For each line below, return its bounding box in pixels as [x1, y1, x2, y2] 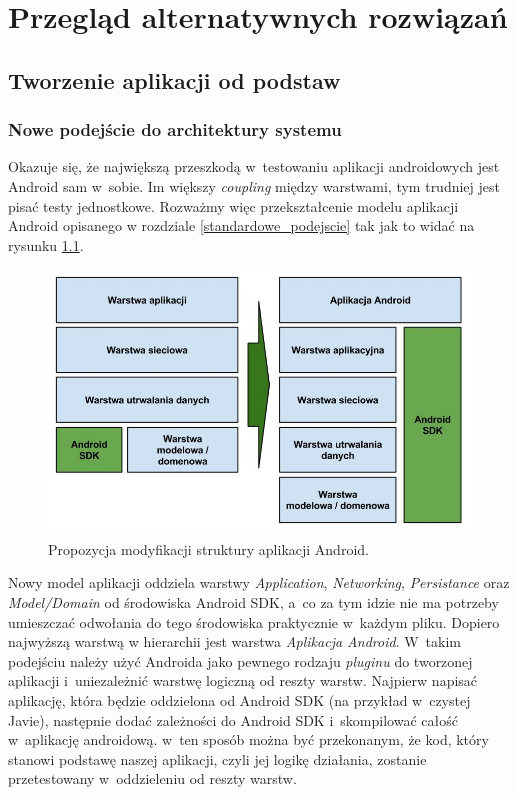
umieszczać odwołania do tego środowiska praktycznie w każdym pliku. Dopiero [8, 611, 500, 632]
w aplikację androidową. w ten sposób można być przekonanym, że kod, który [8, 729, 489, 750]
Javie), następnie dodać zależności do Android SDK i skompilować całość [8, 709, 458, 730]
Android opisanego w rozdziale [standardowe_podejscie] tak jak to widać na [8, 215, 475, 236]
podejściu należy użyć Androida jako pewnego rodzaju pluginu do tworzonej [8, 650, 473, 671]
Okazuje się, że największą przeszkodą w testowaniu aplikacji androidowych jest [8, 156, 500, 177]
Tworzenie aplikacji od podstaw [8, 64, 341, 95]
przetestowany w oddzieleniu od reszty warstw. [8, 768, 297, 789]
